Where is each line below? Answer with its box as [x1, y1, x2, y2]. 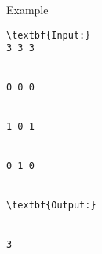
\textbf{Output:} [6, 200, 97, 212]
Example [6, 2, 49, 17]
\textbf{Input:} [6, 29, 91, 41]
